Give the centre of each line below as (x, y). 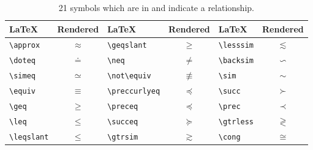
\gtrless (236, 122)
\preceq (123, 107)
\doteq (22, 61)
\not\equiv (129, 76)
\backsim (236, 61)
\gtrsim (123, 137)
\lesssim (236, 46)
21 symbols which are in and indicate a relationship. (156, 7)
